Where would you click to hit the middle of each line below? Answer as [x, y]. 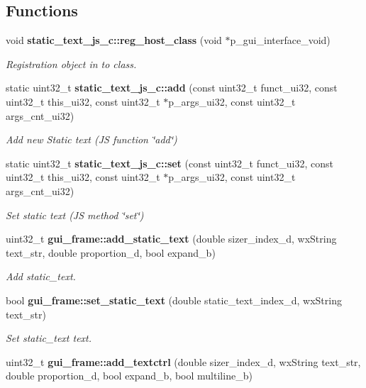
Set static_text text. [49, 338]
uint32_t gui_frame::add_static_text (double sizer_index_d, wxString [171, 239]
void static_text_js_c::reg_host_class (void [114, 40]
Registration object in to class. [71, 63]
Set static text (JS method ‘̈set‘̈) [75, 215]
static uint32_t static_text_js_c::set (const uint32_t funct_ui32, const [170, 163]
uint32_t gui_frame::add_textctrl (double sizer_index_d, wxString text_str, [183, 361]
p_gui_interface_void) [280, 40]
